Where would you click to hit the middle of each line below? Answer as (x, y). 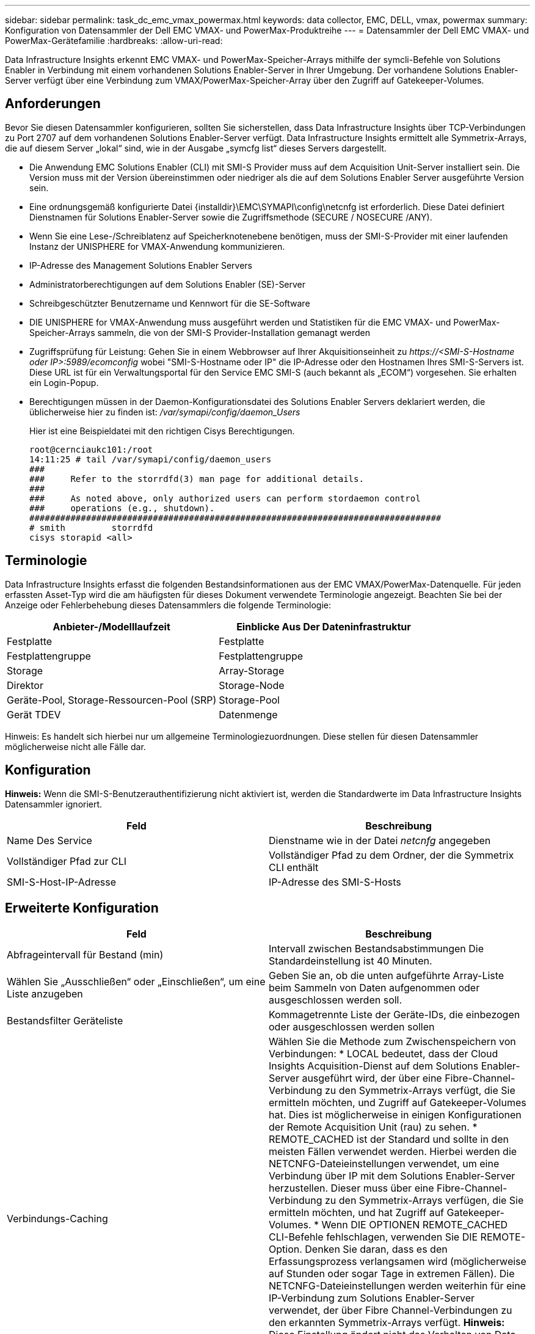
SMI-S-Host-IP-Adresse (61, 882)
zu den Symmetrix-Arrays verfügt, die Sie (420, 1091)
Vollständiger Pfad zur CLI (67, 861)
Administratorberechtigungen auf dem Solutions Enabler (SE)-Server (168, 284)
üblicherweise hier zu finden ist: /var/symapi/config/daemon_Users (165, 412)
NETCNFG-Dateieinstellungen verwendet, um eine (384, 1164)
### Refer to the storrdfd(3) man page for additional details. (197, 479)
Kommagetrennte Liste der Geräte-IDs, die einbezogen (395, 1015)
